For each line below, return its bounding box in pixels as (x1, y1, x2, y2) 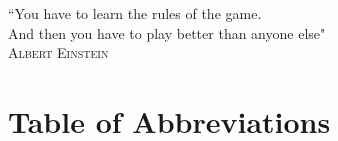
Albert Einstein (8, 42, 109, 63)
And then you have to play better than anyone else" (8, 22, 326, 43)
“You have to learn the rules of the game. (8, 3, 262, 23)
